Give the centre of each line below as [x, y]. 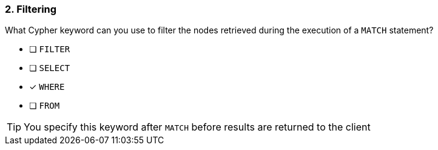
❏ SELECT [50, 68]
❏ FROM [45, 106]
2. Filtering [31, 9]
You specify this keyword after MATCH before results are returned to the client [197, 127]
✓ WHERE [47, 87]
